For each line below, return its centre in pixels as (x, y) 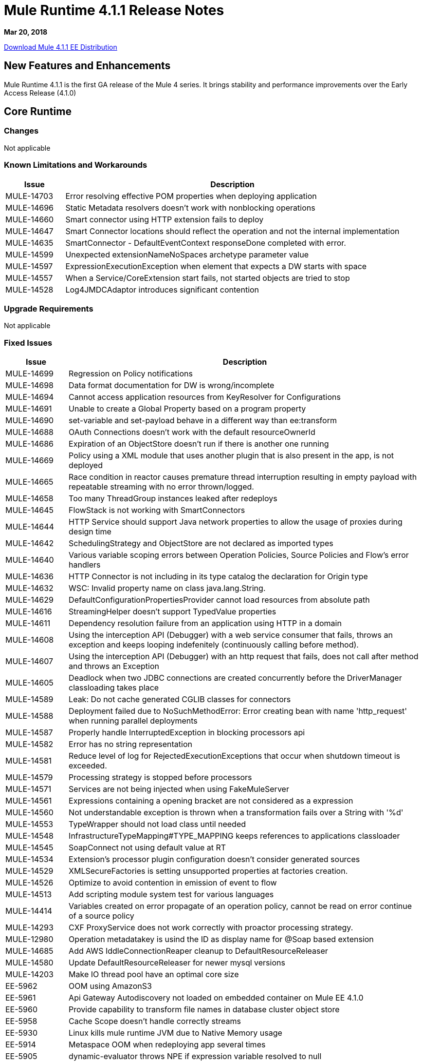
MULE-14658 (29, 499)
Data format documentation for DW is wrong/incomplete (172, 385)
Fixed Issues (28, 343)
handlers (85, 565)
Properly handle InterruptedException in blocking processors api (187, 733)
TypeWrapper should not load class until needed (157, 824)
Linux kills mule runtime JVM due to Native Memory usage (175, 1033)
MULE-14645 (29, 510)
